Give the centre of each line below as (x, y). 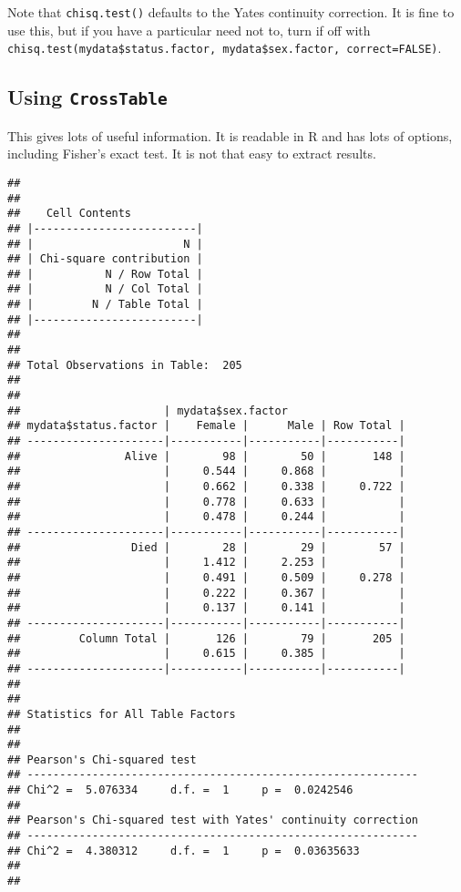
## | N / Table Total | (105, 305)
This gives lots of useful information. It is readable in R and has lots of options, (230, 135)
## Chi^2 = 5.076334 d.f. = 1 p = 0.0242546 (180, 790)
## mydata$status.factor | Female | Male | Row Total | (206, 426)
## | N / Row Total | (105, 274)
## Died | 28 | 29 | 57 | (206, 547)
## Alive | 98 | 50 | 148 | (206, 456)
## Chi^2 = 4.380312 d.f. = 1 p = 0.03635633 (184, 851)
